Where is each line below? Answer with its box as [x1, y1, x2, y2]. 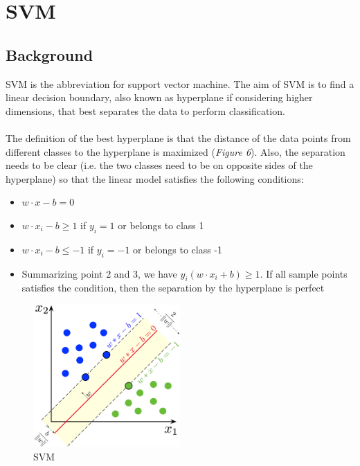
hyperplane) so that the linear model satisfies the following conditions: [6, 171, 304, 186]
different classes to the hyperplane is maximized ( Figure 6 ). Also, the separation [6, 144, 345, 159]
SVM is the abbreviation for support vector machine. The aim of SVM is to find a [6, 76, 354, 91]
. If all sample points [260, 266, 348, 280]
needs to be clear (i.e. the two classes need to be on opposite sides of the [6, 158, 313, 172]
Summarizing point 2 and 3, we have [21, 266, 177, 280]
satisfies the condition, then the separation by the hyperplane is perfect [21, 280, 325, 295]
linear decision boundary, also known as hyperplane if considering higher [6, 90, 313, 105]
